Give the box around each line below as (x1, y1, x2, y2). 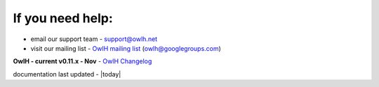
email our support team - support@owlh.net (30, 35, 158, 43)
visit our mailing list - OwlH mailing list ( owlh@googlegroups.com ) (30, 44, 221, 52)
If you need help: (13, 10, 113, 26)
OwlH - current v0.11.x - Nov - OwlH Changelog (13, 57, 152, 65)
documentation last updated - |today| (13, 70, 121, 78)
